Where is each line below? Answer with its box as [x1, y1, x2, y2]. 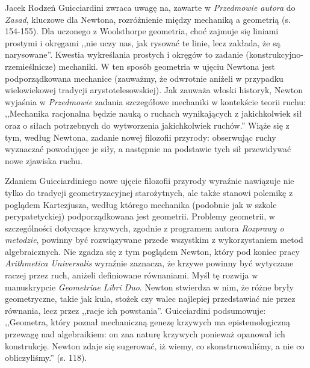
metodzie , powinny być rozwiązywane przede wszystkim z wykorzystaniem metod [5, 233, 303, 246]
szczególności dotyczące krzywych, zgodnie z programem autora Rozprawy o [5, 221, 284, 234]
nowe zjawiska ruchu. [5, 154, 82, 167]
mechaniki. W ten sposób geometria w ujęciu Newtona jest [58, 60, 275, 72]
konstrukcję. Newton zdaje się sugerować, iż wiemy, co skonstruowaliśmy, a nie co [5, 339, 305, 352]
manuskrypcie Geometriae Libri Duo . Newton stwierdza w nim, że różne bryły [5, 280, 294, 293]
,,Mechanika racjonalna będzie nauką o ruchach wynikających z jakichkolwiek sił [5, 107, 302, 120]
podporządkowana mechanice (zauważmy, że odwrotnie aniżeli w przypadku [5, 72, 284, 84]
